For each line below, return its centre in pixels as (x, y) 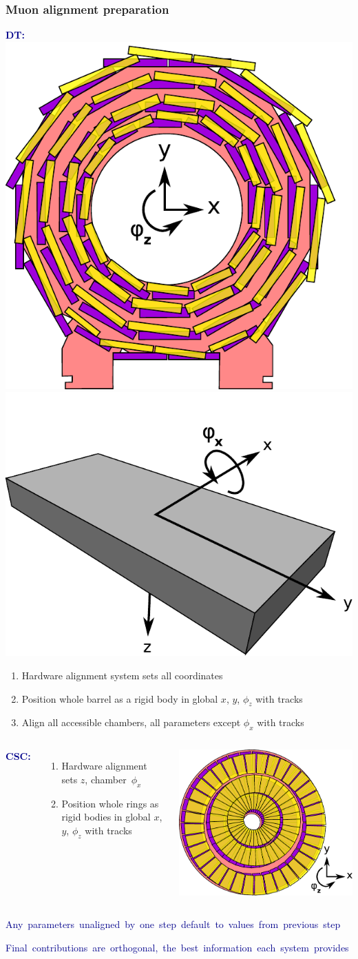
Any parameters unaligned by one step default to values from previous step (173, 924)
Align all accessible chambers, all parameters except (131, 722)
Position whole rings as (110, 803)
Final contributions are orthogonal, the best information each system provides (177, 947)
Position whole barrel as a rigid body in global (120, 698)
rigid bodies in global (106, 817)
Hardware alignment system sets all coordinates (122, 675)
